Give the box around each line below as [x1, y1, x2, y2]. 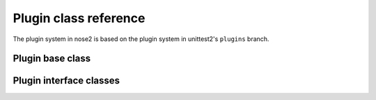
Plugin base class [13, 53, 91, 65]
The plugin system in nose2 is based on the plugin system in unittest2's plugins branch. [13, 35, 269, 43]
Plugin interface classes [13, 75, 120, 87]
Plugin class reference [13, 10, 146, 26]
